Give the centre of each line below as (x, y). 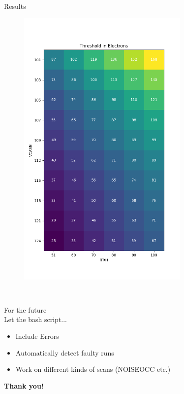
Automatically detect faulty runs (65, 352)
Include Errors (37, 336)
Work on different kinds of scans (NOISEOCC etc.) (93, 369)
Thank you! (24, 385)
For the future (25, 309)
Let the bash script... (35, 319)
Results (15, 6)
